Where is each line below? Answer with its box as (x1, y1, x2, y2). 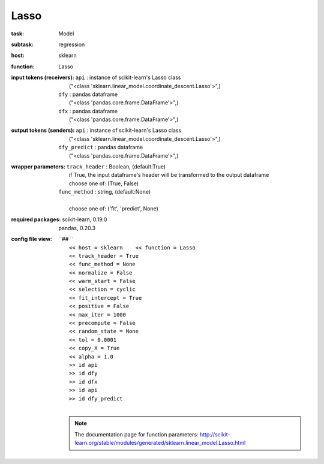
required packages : (11, 216, 61, 223)
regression (58, 41, 85, 48)
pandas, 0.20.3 (58, 224, 96, 231)
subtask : (11, 41, 34, 48)
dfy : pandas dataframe (58, 91, 118, 98)
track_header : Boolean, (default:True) (66, 163, 166, 170)
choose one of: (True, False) (69, 180, 139, 187)
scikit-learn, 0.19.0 (62, 216, 107, 223)
